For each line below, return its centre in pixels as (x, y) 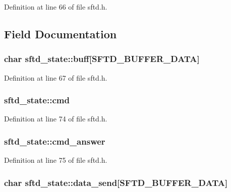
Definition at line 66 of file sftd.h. (56, 7)
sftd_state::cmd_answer (55, 141)
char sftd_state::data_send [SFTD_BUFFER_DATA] (116, 182)
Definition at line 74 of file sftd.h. (56, 119)
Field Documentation (61, 34)
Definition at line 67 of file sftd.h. (56, 77)
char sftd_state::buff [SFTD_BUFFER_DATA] (102, 59)
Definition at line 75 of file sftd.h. (56, 160)
